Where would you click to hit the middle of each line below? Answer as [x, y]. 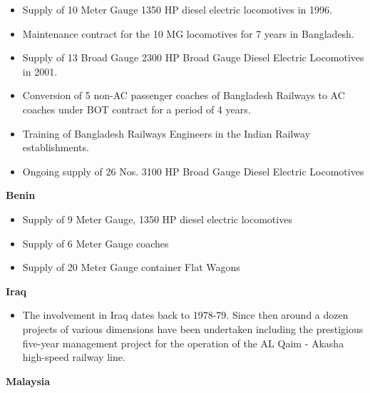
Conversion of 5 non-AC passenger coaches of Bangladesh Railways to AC [184, 95]
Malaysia [28, 381]
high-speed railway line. [74, 357]
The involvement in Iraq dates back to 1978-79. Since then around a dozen [185, 315]
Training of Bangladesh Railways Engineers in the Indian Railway [166, 133]
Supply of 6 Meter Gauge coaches [96, 243]
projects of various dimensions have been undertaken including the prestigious [193, 328]
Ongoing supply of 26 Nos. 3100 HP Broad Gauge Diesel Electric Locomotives [193, 171]
